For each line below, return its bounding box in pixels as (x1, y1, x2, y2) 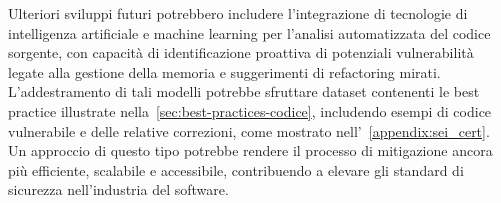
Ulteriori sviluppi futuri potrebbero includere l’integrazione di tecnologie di (8, 3, 468, 23)
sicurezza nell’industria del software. (8, 179, 229, 200)
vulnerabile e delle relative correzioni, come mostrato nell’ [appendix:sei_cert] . (8, 120, 490, 141)
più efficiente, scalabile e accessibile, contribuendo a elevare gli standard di (8, 159, 464, 180)
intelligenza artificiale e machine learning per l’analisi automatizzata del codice (8, 22, 491, 43)
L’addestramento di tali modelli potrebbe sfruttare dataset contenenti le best (8, 81, 480, 102)
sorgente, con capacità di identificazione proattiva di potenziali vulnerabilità (8, 42, 474, 63)
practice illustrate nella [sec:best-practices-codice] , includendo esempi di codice (8, 100, 492, 121)
